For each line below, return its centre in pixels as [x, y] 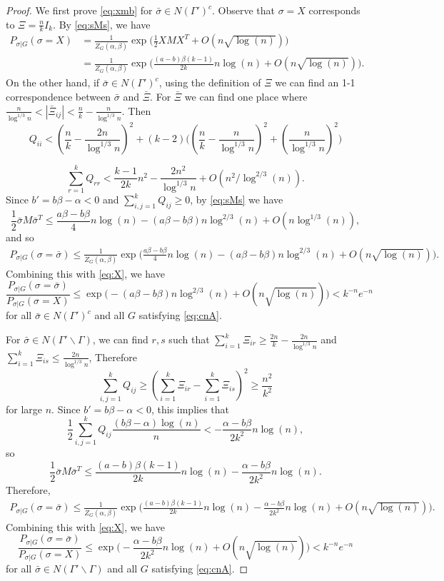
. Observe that [244, 10]
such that [189, 339]
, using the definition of [210, 82]
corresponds [334, 10]
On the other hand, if [53, 82]
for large [24, 409]
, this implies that [190, 409]
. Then [136, 110]
